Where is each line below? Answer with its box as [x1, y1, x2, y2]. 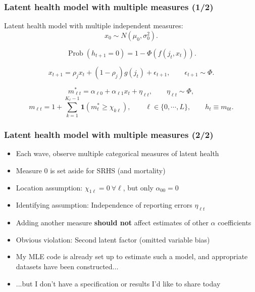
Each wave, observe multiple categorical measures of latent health [16, 148, 219, 159]
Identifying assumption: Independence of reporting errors [16, 200, 192, 210]
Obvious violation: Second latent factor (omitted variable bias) [16, 234, 210, 245]
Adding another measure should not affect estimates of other [16, 217, 209, 228]
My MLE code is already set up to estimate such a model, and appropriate [16, 251, 248, 262]
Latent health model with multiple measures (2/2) [4, 128, 214, 141]
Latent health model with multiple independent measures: [4, 20, 183, 31]
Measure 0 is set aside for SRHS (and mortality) [16, 165, 166, 176]
